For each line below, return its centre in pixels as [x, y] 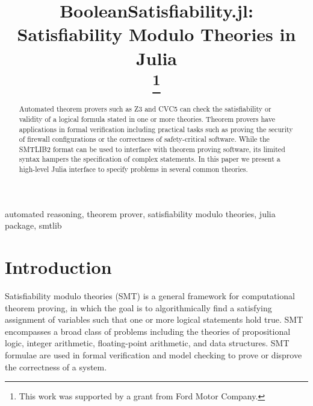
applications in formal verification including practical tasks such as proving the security [156, 129]
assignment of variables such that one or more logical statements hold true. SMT [154, 319]
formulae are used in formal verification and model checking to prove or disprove [153, 355]
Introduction [58, 267]
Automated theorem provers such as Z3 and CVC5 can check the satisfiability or [145, 109]
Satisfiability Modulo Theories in [156, 34]
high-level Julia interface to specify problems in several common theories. [133, 169]
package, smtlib [33, 225]
